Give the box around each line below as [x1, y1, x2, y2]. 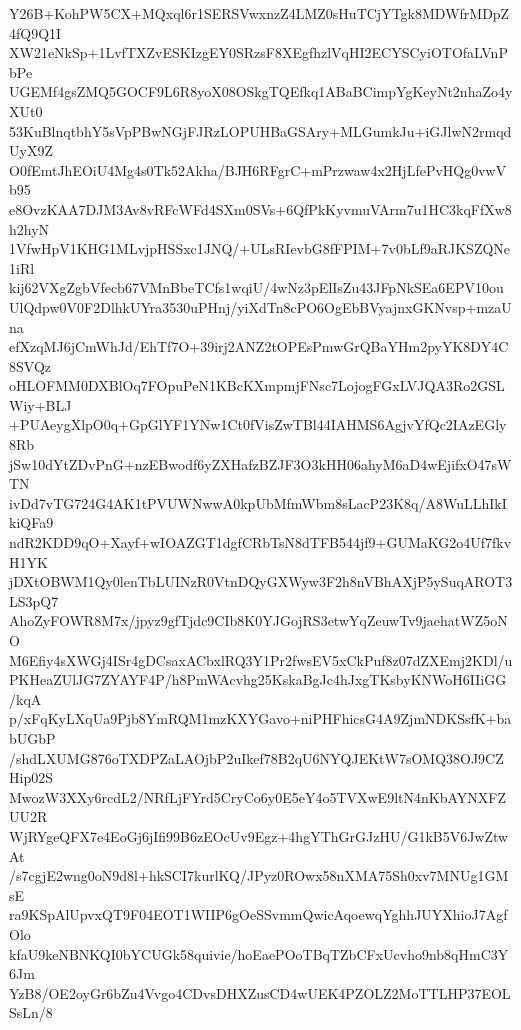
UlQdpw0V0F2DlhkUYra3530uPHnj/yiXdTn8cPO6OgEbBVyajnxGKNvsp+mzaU [9, 296, 512, 317]
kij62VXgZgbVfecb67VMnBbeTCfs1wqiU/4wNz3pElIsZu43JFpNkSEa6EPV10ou [9, 277, 504, 298]
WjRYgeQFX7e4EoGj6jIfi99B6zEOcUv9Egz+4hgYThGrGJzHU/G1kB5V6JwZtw [9, 825, 509, 846]
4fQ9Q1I [9, 22, 62, 43]
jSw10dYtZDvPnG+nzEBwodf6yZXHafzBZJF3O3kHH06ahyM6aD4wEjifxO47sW [9, 453, 512, 474]
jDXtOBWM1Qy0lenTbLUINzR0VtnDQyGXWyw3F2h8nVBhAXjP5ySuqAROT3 [9, 571, 513, 592]
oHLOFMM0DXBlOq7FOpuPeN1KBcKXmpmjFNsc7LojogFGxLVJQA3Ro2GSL [9, 375, 505, 396]
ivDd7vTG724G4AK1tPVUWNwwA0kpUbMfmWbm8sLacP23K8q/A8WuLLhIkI [9, 492, 507, 513]
